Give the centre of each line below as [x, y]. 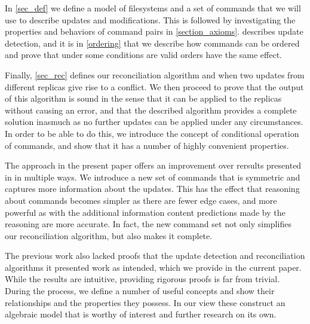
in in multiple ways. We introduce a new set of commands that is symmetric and [153, 177]
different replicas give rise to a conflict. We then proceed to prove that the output [154, 86]
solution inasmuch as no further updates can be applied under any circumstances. [154, 122]
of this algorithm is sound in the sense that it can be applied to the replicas [143, 98]
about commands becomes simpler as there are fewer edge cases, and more [141, 200]
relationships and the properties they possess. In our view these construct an [145, 302]
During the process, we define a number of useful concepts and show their [140, 291]
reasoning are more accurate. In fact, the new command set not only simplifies [148, 224]
